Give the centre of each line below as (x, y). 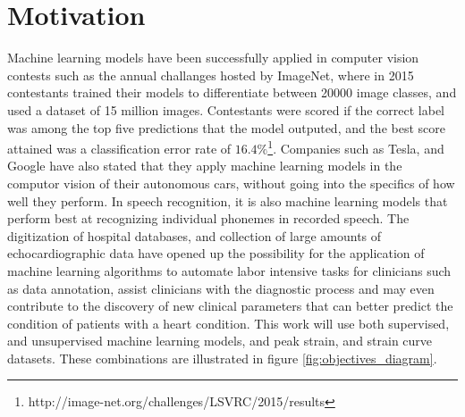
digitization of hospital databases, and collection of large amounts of (194, 235)
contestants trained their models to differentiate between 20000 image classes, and (232, 92)
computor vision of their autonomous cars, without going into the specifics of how (231, 183)
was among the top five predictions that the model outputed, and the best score (226, 127)
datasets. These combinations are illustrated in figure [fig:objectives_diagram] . (222, 358)
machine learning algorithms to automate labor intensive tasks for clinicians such (229, 270)
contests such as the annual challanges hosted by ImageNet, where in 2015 (211, 75)
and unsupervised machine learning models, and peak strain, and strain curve (220, 341)
